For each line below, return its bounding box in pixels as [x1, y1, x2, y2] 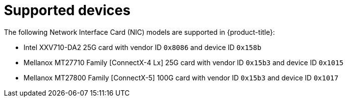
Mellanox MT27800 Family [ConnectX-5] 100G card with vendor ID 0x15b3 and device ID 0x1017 [24, 73, 339, 82]
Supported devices [4, 2, 131, 19]
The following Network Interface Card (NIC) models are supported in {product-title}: [4, 27, 275, 36]
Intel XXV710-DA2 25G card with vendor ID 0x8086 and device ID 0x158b [24, 43, 262, 51]
